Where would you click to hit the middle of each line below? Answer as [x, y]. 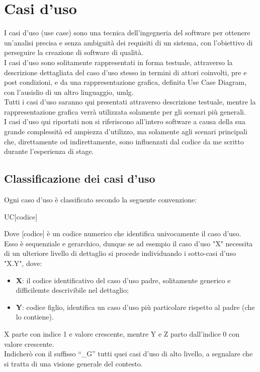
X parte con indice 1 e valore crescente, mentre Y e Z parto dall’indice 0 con [122, 333]
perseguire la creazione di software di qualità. [74, 52]
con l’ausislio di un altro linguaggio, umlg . [69, 92]
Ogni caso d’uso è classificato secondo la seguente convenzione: [101, 200]
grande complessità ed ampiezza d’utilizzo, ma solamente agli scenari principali [126, 131]
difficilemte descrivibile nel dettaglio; [72, 290]
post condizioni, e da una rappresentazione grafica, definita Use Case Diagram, [125, 82]
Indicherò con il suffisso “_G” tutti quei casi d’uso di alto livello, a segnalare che [128, 354]
